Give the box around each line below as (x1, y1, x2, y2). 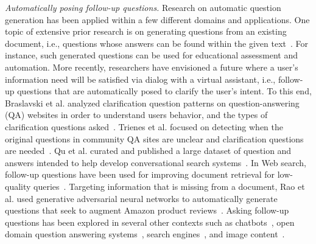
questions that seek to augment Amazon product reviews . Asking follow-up (5, 204, 289, 217)
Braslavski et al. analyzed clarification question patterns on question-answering (5, 96, 300, 109)
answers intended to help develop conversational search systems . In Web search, (5, 156, 307, 169)
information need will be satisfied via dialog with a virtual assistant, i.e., (5, 72, 276, 85)
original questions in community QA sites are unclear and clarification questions (5, 132, 304, 145)
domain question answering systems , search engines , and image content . (5, 228, 285, 240)
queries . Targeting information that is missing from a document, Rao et (33, 180, 305, 192)
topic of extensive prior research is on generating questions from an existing (5, 25, 287, 38)
